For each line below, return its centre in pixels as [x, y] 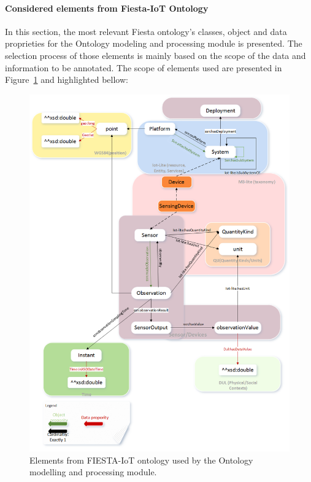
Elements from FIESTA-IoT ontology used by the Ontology [141, 460]
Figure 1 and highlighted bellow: [67, 80]
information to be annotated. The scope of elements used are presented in [144, 67]
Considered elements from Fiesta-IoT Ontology [107, 8]
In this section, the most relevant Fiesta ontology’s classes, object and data [146, 31]
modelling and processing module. [93, 472]
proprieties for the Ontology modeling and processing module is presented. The [154, 43]
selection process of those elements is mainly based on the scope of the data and [155, 55]
